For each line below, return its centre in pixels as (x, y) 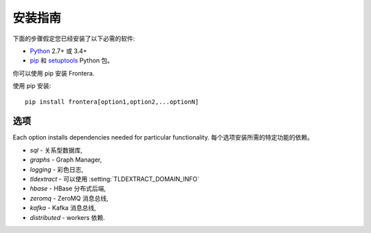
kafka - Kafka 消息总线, (63, 208)
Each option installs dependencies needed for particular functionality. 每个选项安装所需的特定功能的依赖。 (163, 137)
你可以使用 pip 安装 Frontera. (54, 73)
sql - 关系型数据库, (56, 150)
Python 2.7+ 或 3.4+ (58, 51)
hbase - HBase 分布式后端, (68, 188)
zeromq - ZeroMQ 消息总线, (69, 198)
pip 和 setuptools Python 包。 (71, 60)
